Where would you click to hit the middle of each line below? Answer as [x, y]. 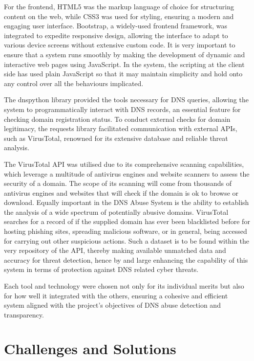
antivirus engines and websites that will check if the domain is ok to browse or [121, 192]
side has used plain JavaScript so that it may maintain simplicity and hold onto [123, 74]
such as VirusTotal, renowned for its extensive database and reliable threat [116, 138]
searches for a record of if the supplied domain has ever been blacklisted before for [127, 221]
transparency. [24, 314]
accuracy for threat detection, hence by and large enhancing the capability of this [126, 259]
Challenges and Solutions [90, 348]
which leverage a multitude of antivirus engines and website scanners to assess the [127, 173]
